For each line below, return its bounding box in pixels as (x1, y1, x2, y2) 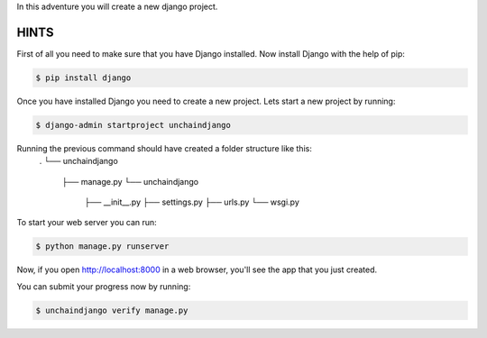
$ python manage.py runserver (35, 242, 170, 251)
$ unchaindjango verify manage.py (35, 305, 188, 315)
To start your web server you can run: (16, 217, 157, 228)
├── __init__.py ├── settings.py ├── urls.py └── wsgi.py (84, 196, 299, 207)
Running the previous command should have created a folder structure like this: (16, 142, 313, 153)
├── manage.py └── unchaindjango (61, 176, 198, 187)
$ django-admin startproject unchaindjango (35, 120, 232, 130)
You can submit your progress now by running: (16, 280, 191, 292)
